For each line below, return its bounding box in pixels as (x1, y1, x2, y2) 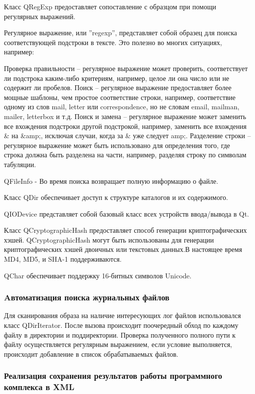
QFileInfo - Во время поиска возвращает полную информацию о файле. (4, 175, 218, 186)
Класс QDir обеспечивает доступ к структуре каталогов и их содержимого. (4, 192, 228, 202)
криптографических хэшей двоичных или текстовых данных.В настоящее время (4, 244, 242, 254)
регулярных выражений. (4, 11, 76, 21)
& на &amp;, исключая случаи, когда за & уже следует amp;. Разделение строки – (4, 130, 251, 141)
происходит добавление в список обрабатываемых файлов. (4, 348, 178, 359)
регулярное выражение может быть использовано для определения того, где (4, 140, 230, 150)
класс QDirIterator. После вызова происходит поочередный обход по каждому (4, 320, 238, 330)
